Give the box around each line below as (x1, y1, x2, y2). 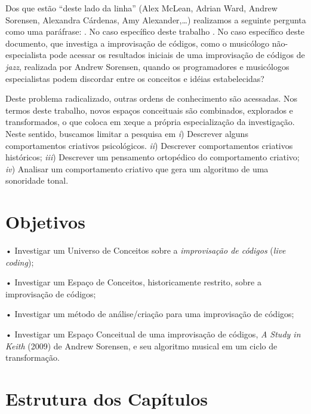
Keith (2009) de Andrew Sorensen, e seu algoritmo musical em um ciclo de (5, 339, 278, 352)
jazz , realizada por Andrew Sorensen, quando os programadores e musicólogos (5, 60, 290, 72)
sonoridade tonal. (5, 174, 69, 187)
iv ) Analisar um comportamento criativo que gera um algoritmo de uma (5, 162, 269, 175)
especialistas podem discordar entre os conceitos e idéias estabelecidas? (5, 72, 264, 84)
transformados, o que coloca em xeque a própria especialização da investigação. (5, 115, 295, 128)
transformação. (5, 351, 60, 364)
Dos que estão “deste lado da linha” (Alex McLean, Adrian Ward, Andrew (5, 2, 278, 14)
